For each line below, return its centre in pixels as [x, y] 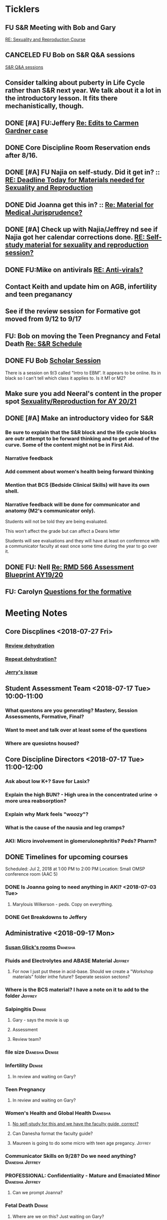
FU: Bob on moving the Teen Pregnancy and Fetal [83, 336]
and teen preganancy [39, 294]
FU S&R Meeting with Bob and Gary [60, 28]
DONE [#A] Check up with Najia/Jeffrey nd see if [82, 230]
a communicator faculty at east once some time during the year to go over [81, 546]
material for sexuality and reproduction [87, 245]
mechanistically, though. [44, 106]
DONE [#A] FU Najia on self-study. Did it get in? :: [83, 172]
